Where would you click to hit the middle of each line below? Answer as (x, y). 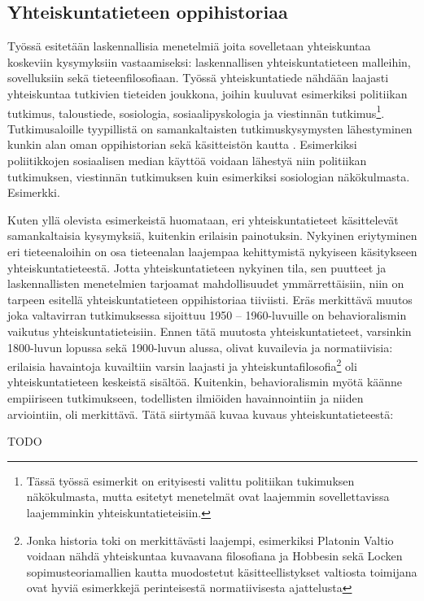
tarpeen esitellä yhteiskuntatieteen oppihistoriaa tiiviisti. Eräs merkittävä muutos (210, 299)
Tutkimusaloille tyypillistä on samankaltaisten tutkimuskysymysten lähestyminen (210, 128)
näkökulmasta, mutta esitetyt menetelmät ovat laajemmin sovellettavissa (208, 496)
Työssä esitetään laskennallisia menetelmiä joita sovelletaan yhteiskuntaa (189, 46)
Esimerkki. (34, 192)
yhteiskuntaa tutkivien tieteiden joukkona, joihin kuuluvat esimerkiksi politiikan (208, 93)
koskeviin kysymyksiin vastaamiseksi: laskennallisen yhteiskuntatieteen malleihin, (209, 61)
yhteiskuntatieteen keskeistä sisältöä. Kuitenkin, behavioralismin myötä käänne (205, 382)
